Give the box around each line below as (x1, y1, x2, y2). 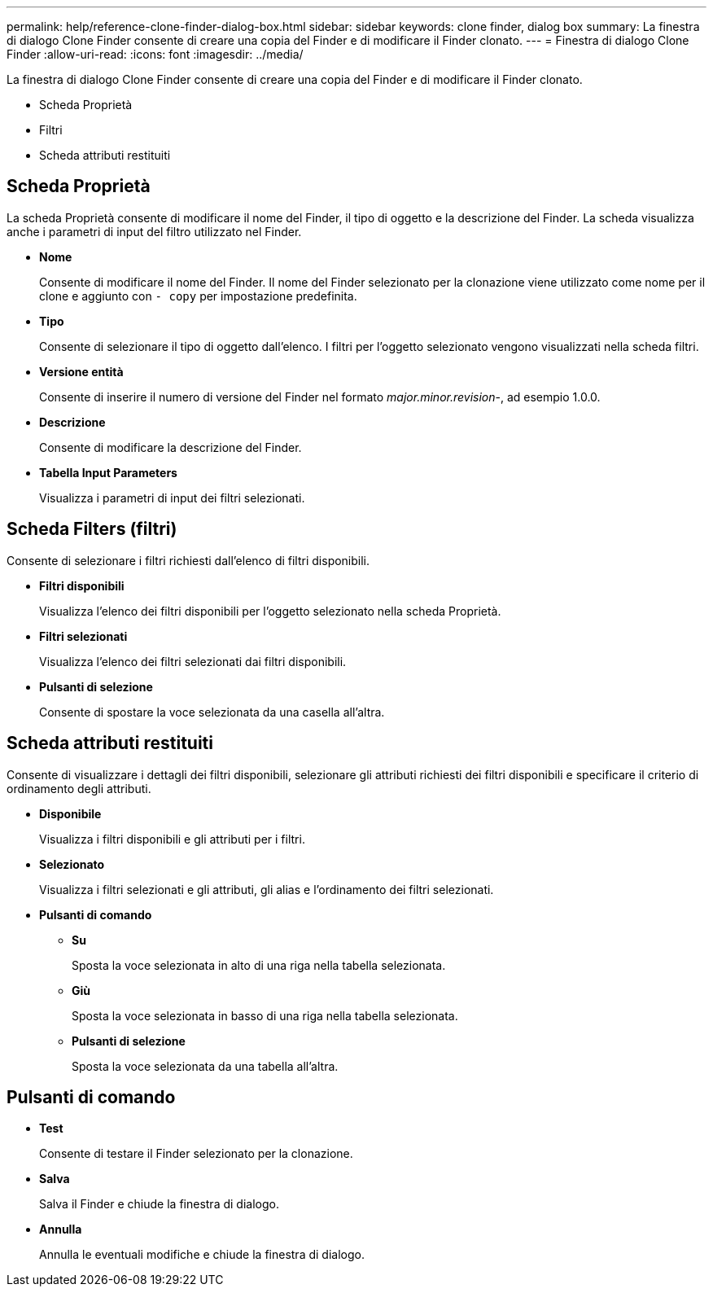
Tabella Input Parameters (39, 465, 177, 480)
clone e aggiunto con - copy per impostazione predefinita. (39, 288, 357, 303)
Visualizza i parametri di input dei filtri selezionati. (39, 490, 305, 505)
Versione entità (39, 364, 124, 379)
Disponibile (39, 806, 102, 821)
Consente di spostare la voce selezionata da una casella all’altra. (39, 704, 385, 719)
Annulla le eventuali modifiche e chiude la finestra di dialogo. (39, 1247, 365, 1262)
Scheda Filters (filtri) (7, 519, 177, 540)
